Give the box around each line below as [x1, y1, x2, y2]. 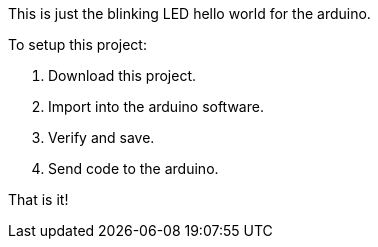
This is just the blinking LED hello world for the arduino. [8, 5, 371, 22]
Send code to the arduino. [48, 160, 219, 177]
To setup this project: [8, 36, 147, 53]
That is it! [8, 191, 69, 208]
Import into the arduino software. [48, 98, 264, 115]
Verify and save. [48, 129, 155, 146]
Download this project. [48, 67, 197, 84]
